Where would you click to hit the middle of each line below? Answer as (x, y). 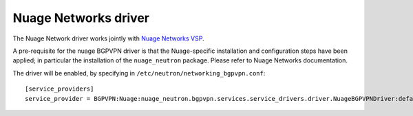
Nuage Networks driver (81, 18)
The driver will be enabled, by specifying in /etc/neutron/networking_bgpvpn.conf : (139, 73)
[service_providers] (60, 89)
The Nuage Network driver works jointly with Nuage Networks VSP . (108, 38)
